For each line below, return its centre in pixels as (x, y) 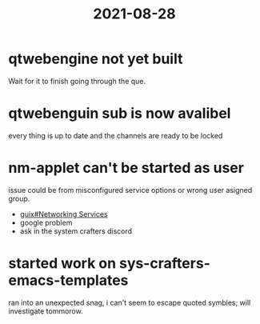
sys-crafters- (164, 263)
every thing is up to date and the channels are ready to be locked (116, 135)
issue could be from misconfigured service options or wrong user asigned (130, 190)
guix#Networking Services (64, 214)
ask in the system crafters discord (76, 231)
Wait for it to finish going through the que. (77, 81)
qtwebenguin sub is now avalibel (120, 114)
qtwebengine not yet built (96, 59)
